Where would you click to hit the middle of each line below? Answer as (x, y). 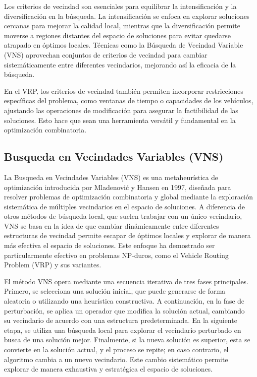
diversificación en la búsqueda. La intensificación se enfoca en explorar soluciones (127, 16)
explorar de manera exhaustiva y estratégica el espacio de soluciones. (108, 369)
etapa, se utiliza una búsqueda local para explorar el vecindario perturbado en (123, 330)
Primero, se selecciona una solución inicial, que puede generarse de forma (115, 291)
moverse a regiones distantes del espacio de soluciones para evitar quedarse (118, 35)
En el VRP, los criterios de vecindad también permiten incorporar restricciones (124, 91)
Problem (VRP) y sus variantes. (53, 265)
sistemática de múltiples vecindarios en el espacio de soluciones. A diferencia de (125, 206)
